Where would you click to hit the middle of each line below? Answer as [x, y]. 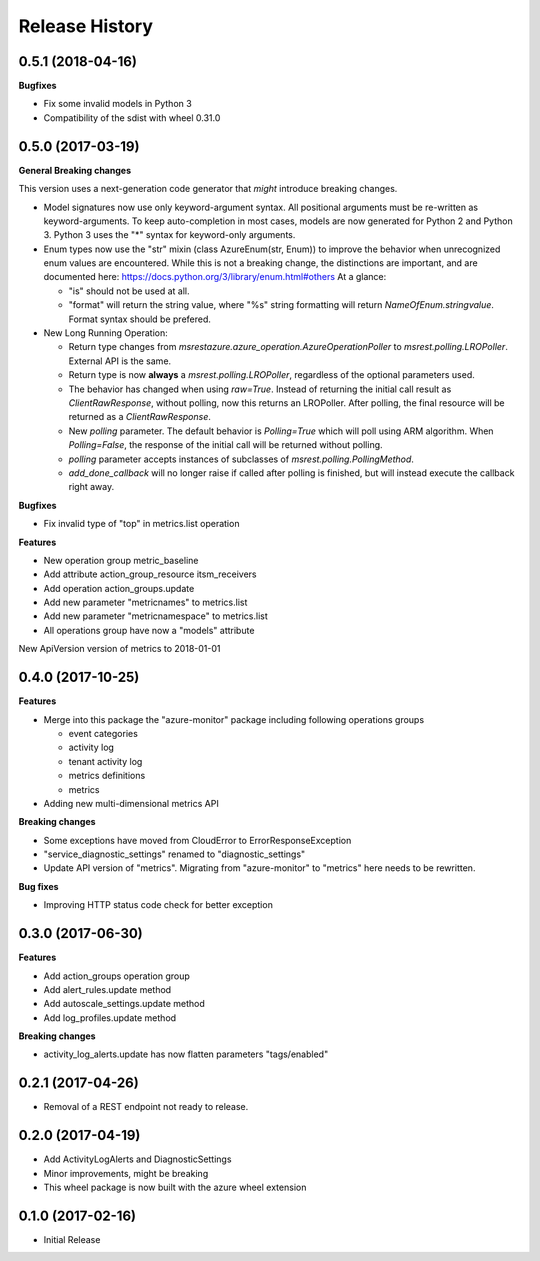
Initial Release [72, 1239]
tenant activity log [105, 761]
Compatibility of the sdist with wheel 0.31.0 [132, 117]
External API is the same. [120, 361]
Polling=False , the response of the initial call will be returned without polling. [226, 445]
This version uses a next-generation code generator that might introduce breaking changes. [208, 189]
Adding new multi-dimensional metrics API [131, 803]
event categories [103, 733]
